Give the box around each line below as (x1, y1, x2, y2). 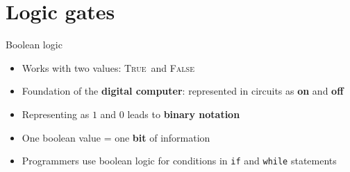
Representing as (22, 106, 90, 121)
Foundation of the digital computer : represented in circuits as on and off (22, 84, 344, 98)
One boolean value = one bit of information (22, 130, 210, 144)
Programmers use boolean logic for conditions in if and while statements (22, 153, 337, 168)
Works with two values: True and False (22, 60, 194, 75)
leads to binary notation (127, 106, 240, 121)
